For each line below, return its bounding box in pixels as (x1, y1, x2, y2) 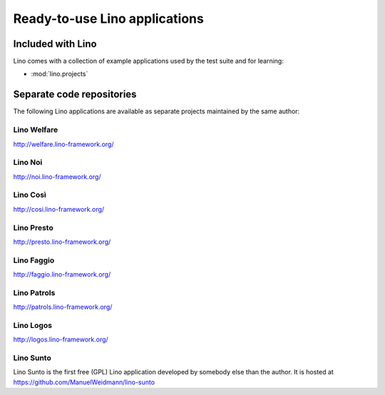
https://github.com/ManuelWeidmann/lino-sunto (13, 378, 155, 386)
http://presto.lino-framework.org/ (13, 237, 111, 246)
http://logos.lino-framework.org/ (13, 335, 108, 344)
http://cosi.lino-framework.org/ (13, 205, 105, 213)
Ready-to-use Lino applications (13, 11, 205, 26)
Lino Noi (13, 158, 43, 168)
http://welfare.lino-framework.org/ (13, 140, 114, 148)
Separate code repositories (13, 88, 137, 101)
